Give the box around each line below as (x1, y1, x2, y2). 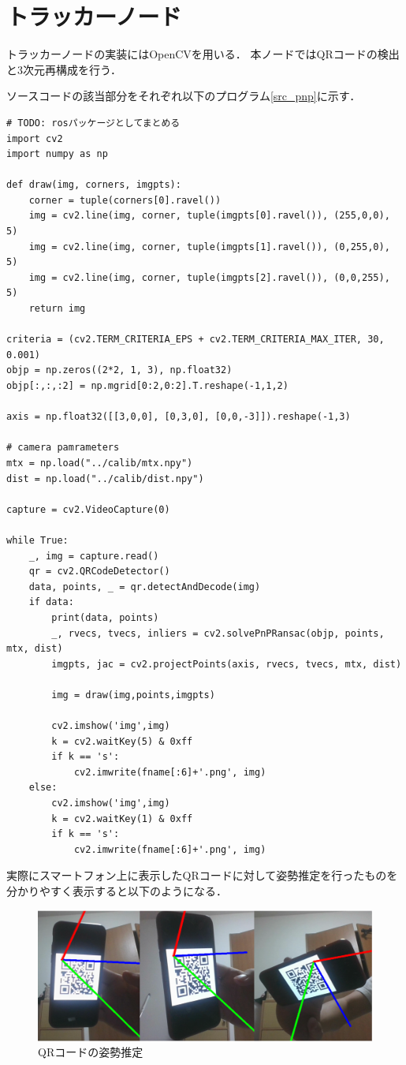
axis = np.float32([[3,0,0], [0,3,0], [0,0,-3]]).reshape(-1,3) (6, 411, 351, 423)
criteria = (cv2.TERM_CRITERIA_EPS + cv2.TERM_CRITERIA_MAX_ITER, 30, (6, 334, 385, 346)
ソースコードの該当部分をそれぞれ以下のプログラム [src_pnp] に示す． (6, 88, 361, 104)
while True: (6, 534, 69, 546)
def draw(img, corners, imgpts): (6, 179, 181, 191)
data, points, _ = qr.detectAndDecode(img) (28, 581, 261, 592)
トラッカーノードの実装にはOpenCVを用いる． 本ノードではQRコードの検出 (6, 46, 400, 62)
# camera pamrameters (6, 442, 120, 454)
